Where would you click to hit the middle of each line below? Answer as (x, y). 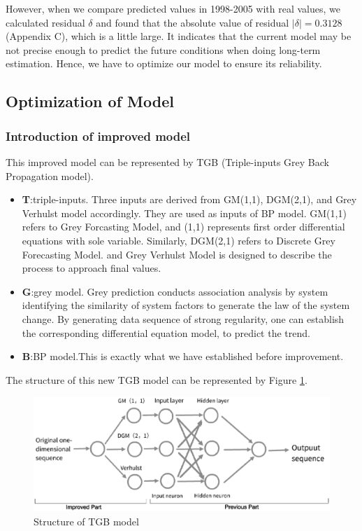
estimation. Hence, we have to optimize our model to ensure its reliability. (164, 63)
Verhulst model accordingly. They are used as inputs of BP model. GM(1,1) (184, 213)
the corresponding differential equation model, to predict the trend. (166, 332)
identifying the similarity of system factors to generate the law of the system (186, 305)
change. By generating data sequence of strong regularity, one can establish (183, 318)
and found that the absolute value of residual (193, 22)
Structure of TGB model (86, 521)
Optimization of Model (90, 101)
